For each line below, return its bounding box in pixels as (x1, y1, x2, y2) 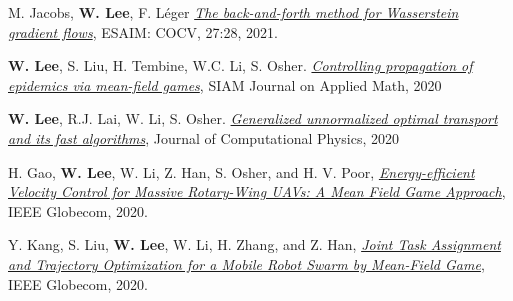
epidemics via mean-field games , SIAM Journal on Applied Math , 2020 (8, 74, 442, 95)
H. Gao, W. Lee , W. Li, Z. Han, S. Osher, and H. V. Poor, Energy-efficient (8, 161, 475, 182)
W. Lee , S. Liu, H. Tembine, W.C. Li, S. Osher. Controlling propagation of (8, 55, 473, 76)
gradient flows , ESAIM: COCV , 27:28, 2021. (8, 21, 278, 42)
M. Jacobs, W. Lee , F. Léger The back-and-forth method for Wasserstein (8, 2, 459, 22)
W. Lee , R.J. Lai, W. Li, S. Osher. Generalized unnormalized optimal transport (8, 108, 498, 129)
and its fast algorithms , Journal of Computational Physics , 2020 (8, 127, 400, 148)
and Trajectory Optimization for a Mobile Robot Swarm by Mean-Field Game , (8, 253, 485, 274)
